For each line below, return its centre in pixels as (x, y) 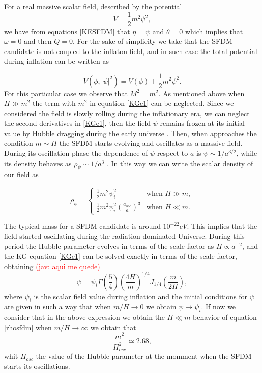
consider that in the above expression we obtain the (85, 317)
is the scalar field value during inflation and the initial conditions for (141, 296)
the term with (54, 103)
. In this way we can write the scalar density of (180, 163)
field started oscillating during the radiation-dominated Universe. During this (124, 236)
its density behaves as (38, 163)
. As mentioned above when (201, 93)
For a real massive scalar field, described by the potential (93, 6)
